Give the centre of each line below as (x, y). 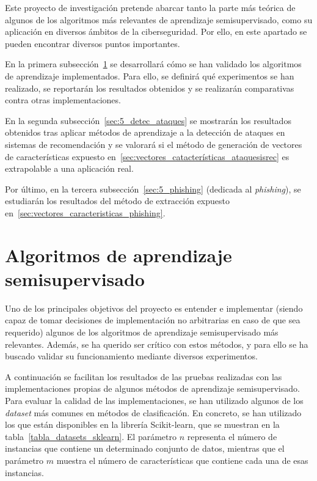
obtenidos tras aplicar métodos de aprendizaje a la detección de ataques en (145, 132)
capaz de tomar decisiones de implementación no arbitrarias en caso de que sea (153, 320)
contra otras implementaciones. (63, 100)
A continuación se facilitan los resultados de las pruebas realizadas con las (144, 376)
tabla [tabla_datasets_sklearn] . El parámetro (91, 436)
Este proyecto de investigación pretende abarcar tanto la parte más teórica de (150, 7)
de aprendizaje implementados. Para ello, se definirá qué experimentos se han (150, 75)
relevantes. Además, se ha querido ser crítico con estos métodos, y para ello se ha (157, 344)
